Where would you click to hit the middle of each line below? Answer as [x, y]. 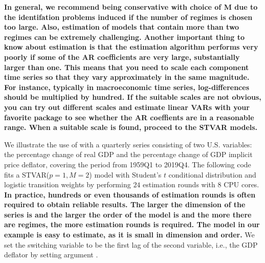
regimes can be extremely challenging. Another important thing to [125, 37]
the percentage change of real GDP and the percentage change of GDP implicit [128, 154]
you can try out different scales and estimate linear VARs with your [127, 107]
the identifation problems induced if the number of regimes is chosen [128, 17]
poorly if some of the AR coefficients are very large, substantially [122, 57]
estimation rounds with [179, 184]
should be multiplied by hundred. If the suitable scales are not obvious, [133, 97]
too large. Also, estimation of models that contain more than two [122, 27]
